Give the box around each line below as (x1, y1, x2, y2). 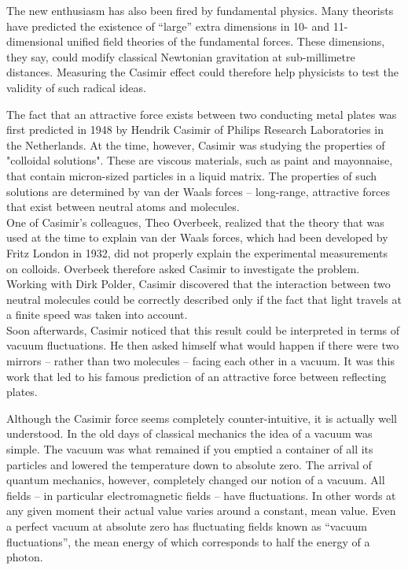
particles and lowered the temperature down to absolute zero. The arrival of (6, 456, 372, 472)
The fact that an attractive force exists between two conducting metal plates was (6, 105, 397, 122)
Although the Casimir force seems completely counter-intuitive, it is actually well (6, 409, 397, 426)
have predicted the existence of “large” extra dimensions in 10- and (6, 17, 329, 34)
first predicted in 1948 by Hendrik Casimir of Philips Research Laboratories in (6, 121, 384, 138)
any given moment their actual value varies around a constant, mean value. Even (6, 502, 396, 519)
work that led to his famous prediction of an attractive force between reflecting (6, 368, 387, 384)
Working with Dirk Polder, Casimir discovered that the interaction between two (6, 276, 391, 292)
